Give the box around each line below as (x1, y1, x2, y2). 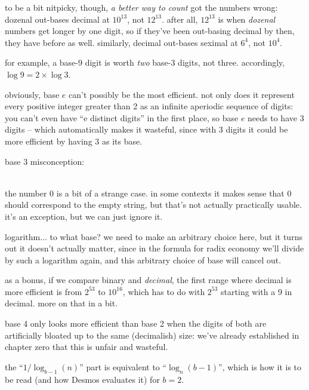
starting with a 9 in (221, 285, 292, 297)
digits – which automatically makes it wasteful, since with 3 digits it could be (5, 123, 288, 136)
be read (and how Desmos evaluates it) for (5, 373, 160, 385)
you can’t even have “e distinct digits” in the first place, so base (5, 111, 239, 124)
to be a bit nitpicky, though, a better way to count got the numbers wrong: (5, 1, 278, 13)
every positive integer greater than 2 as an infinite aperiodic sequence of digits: (5, 100, 293, 112)
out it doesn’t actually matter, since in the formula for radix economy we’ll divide (5, 242, 304, 254)
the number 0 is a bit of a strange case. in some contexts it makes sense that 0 (5, 186, 292, 199)
